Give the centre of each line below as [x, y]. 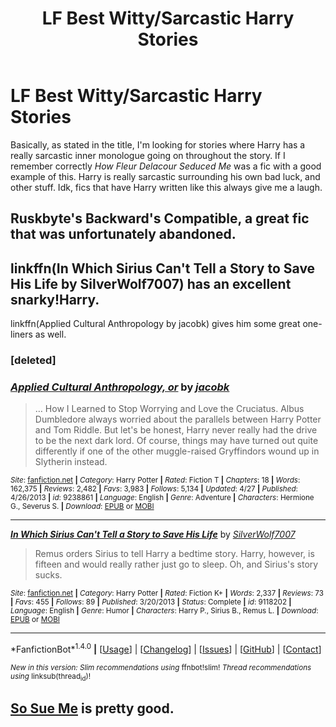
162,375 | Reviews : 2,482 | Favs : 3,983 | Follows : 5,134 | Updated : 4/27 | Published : [154, 489]
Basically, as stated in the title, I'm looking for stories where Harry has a [158, 144]
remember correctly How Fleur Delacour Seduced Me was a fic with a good [166, 166]
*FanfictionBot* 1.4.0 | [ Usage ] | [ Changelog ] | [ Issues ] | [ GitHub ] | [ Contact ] [166, 649]
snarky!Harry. [55, 299]
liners [21, 334]
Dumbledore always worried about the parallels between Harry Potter [178, 419]
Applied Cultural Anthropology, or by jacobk [120, 387]
